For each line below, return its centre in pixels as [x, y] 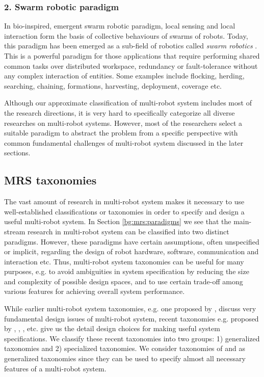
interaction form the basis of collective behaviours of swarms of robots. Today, [126, 35]
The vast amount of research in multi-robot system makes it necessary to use [124, 201]
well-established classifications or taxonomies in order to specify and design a [124, 211]
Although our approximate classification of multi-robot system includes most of [128, 103]
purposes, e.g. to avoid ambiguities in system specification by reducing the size [127, 271]
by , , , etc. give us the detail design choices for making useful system [112, 328]
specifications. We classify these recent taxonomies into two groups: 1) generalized [132, 338]
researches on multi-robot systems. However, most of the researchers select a [123, 123]
